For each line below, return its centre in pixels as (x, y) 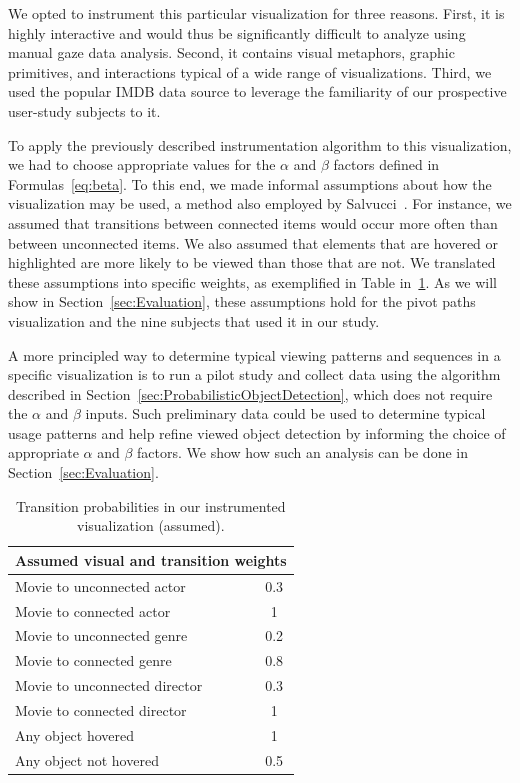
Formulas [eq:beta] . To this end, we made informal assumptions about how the (250, 183)
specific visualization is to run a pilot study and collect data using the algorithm (254, 374)
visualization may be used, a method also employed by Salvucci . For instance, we (260, 203)
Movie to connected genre (93, 660)
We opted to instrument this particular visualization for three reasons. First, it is (256, 13)
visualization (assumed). (151, 525)
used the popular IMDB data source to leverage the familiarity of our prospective (257, 91)
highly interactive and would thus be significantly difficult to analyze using (237, 32)
